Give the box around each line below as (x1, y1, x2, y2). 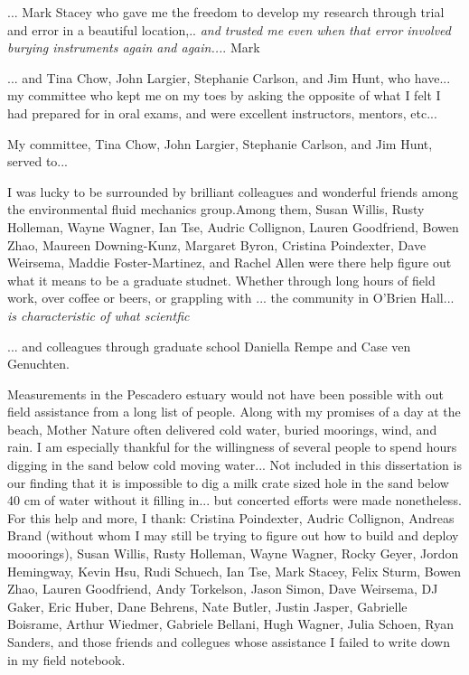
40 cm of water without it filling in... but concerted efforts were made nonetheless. (7, 491, 462, 510)
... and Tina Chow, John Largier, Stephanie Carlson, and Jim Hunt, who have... (7, 68, 451, 87)
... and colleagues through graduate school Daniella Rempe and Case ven (7, 336, 411, 355)
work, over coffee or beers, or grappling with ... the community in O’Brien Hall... (7, 288, 455, 307)
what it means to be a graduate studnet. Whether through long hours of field (7, 270, 436, 289)
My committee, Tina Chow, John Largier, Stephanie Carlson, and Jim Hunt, (7, 134, 433, 153)
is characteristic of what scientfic (7, 305, 190, 324)
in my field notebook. (7, 650, 126, 669)
